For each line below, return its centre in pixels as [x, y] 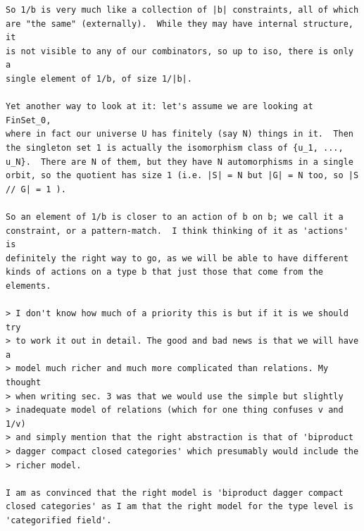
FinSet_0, [29, 120]
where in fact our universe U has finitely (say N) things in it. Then [180, 134]
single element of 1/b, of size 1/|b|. [99, 79]
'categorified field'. [59, 520]
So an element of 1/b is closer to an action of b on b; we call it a [175, 217]
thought [24, 383]
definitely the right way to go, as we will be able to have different [177, 258]
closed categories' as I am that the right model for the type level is [180, 507]
